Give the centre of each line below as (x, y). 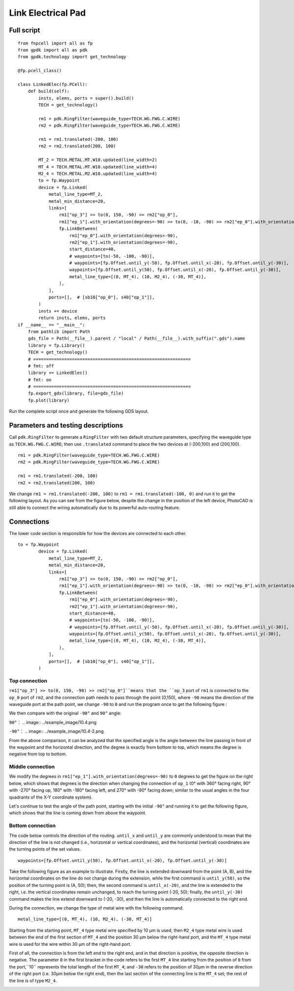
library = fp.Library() (56, 345)
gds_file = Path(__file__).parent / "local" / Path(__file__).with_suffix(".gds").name (136, 338)
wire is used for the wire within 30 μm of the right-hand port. (70, 944)
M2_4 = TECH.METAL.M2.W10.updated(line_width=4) (98, 174)
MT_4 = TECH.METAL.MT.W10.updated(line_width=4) (98, 167)
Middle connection (32, 767)
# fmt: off (41, 366)
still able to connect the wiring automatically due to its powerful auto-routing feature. (95, 508)
